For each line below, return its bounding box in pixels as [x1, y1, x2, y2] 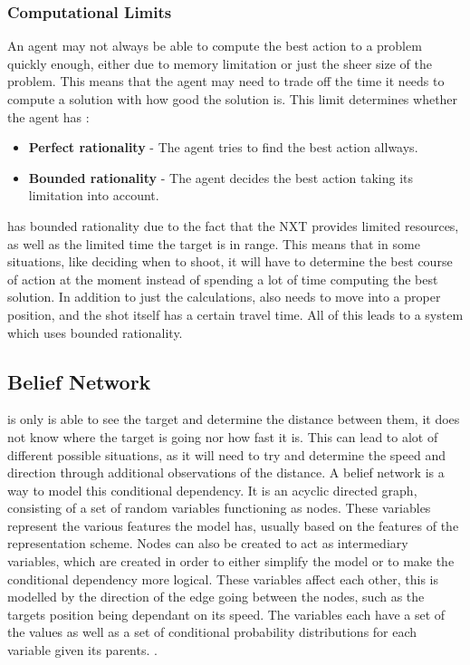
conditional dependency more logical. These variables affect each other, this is [7, 569, 438, 588]
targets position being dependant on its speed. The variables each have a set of [7, 604, 446, 623]
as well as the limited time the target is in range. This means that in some [7, 234, 420, 253]
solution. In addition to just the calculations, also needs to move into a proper [7, 287, 441, 306]
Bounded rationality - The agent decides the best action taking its [28, 168, 413, 187]
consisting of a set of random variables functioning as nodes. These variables [7, 498, 431, 517]
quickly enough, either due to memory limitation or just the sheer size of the [7, 53, 432, 72]
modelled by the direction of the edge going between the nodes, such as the [7, 587, 425, 606]
